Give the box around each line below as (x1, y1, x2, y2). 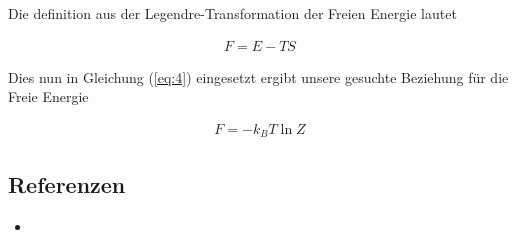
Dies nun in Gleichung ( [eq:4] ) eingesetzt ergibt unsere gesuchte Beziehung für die (8, 66, 509, 87)
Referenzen (8, 168, 126, 199)
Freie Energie (8, 86, 89, 107)
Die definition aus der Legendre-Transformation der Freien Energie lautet (8, 3, 457, 23)
